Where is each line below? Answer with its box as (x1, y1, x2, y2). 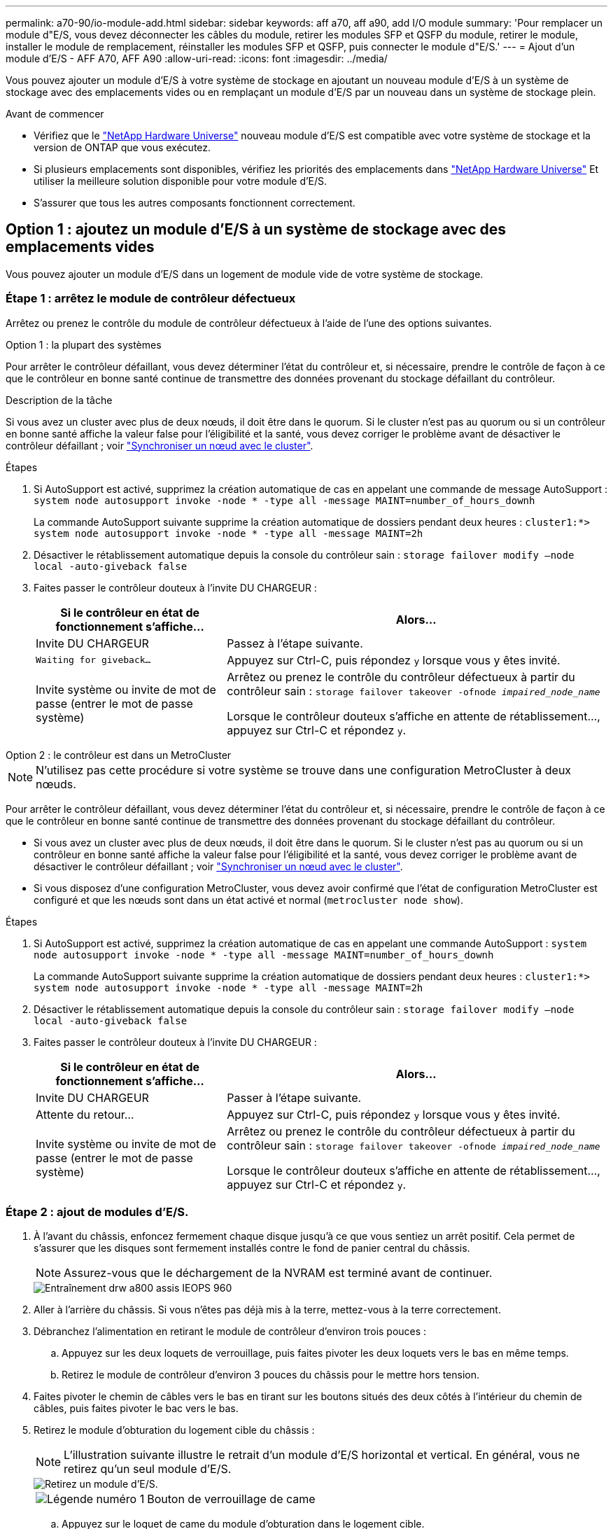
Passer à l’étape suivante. (227, 1090, 362, 1105)
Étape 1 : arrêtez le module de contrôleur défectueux (6, 291, 296, 306)
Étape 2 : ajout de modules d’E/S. (6, 1204, 189, 1219)
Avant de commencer (6, 108, 104, 120)
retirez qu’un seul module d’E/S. (64, 1462, 232, 1476)
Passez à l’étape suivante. (227, 636, 363, 650)
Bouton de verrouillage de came (147, 1492, 316, 1507)
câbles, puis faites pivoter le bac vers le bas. (34, 1402, 239, 1415)
